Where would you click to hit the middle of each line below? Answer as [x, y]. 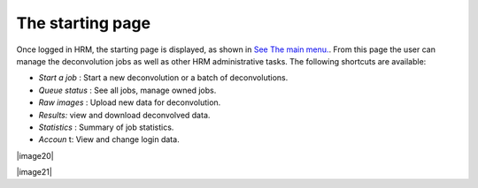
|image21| [34, 172]
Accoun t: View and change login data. [109, 139]
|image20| [35, 155]
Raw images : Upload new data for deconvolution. [130, 102]
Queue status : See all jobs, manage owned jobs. [127, 90]
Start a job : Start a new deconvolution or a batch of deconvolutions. [163, 78]
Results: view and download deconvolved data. [124, 115]
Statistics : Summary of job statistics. [106, 127]
